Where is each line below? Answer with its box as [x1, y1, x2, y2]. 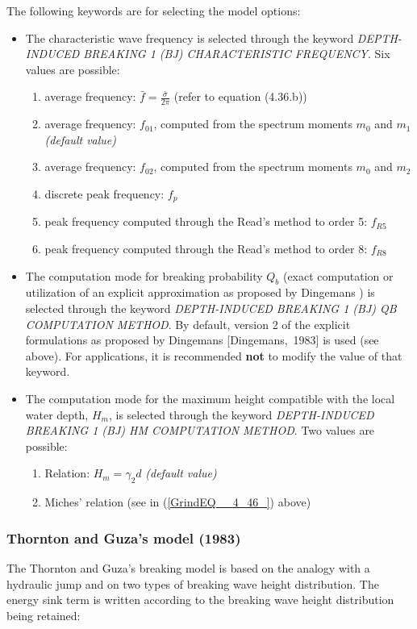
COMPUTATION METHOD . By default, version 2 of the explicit [25, 315, 351, 332]
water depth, [25, 406, 89, 423]
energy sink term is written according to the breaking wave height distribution [6, 591, 394, 608]
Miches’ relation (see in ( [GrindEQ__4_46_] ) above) [44, 494, 311, 510]
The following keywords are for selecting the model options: [6, 2, 301, 19]
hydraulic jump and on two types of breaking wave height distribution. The [6, 575, 379, 592]
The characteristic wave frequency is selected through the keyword [25, 29, 354, 46]
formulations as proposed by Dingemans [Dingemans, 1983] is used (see [25, 331, 379, 348]
